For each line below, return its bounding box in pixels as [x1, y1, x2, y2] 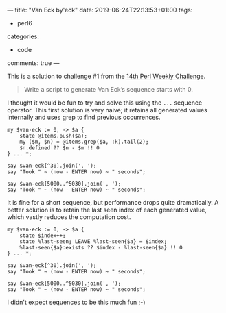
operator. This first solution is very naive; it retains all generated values [7, 106, 207, 114]
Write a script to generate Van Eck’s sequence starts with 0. [23, 86, 194, 93]
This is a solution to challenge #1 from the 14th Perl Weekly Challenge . [7, 72, 206, 80]
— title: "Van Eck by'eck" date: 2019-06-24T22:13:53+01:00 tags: [7, 6, 193, 14]
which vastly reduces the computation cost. [7, 213, 131, 221]
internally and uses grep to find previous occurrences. [7, 113, 161, 121]
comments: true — [7, 59, 60, 67]
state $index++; [19, 232, 67, 239]
